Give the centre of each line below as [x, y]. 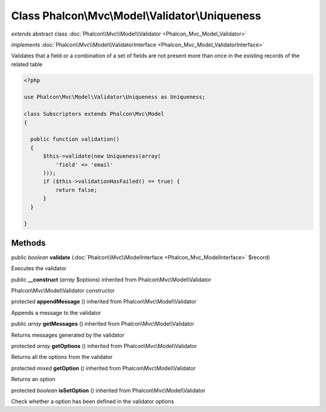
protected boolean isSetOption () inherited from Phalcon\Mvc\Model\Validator [108, 390]
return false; [76, 190]
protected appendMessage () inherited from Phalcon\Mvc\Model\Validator [104, 302]
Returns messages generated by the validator [68, 335]
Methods [28, 243]
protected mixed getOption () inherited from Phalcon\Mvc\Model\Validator [104, 368]
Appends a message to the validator [56, 312]
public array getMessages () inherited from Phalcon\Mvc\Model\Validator [103, 324]
